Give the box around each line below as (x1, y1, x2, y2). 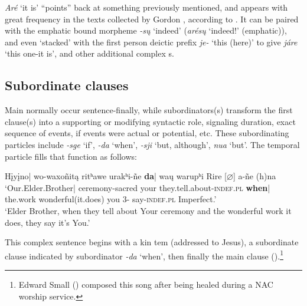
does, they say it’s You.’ (5, 216, 90, 228)
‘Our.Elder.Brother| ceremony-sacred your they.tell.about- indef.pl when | (5, 181, 270, 193)
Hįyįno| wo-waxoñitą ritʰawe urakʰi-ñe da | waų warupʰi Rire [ (5, 170, 227, 182)
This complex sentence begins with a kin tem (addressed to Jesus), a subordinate (5, 236, 299, 248)
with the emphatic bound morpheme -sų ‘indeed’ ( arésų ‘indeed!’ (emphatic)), (5, 24, 287, 37)
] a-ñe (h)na (233, 170, 276, 182)
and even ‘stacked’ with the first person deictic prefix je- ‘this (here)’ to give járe (5, 35, 298, 48)
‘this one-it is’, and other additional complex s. (5, 47, 174, 60)
